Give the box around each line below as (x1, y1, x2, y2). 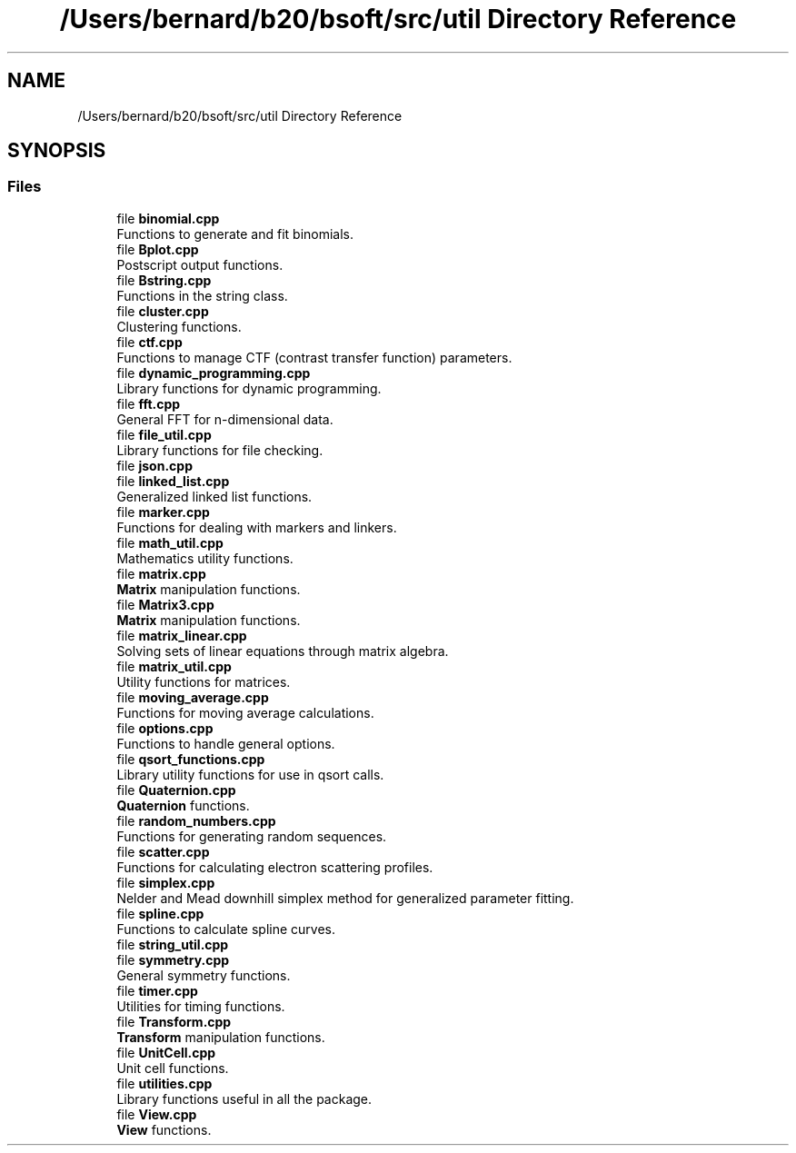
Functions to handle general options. (116, 735, 335, 751)
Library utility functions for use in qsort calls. (116, 766, 384, 782)
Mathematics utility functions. (116, 550, 294, 566)
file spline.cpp (116, 905, 204, 921)
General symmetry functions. (116, 967, 291, 983)
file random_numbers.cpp (116, 812, 276, 829)
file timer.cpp (116, 982, 198, 999)
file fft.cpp (116, 395, 181, 412)
